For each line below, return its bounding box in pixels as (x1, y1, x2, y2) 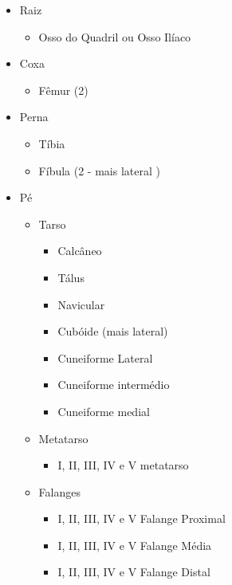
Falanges (38, 483, 81, 500)
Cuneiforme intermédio (57, 376, 170, 393)
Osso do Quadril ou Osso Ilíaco (38, 28, 191, 45)
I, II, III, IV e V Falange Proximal (57, 510, 226, 527)
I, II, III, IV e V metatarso (57, 457, 189, 473)
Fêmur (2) (38, 81, 88, 98)
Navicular (57, 296, 105, 312)
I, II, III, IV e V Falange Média (57, 536, 212, 553)
